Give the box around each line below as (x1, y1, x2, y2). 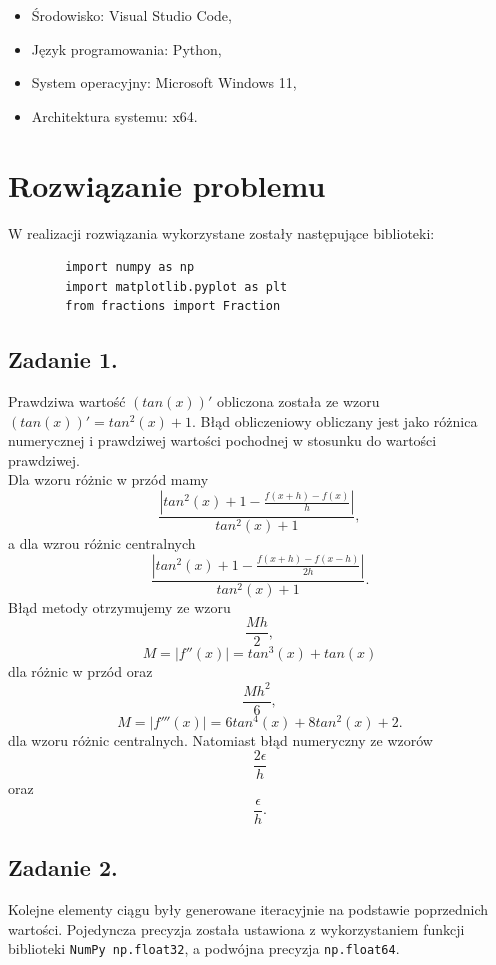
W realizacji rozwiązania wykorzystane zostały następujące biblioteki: (8, 222, 435, 243)
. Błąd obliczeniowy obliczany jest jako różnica (192, 410, 478, 431)
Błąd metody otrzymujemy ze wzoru (8, 596, 231, 617)
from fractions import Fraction (65, 299, 281, 314)
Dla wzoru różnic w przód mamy (8, 469, 209, 490)
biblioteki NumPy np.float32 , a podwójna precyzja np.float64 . (8, 938, 400, 959)
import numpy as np (65, 260, 195, 275)
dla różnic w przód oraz (8, 661, 153, 682)
